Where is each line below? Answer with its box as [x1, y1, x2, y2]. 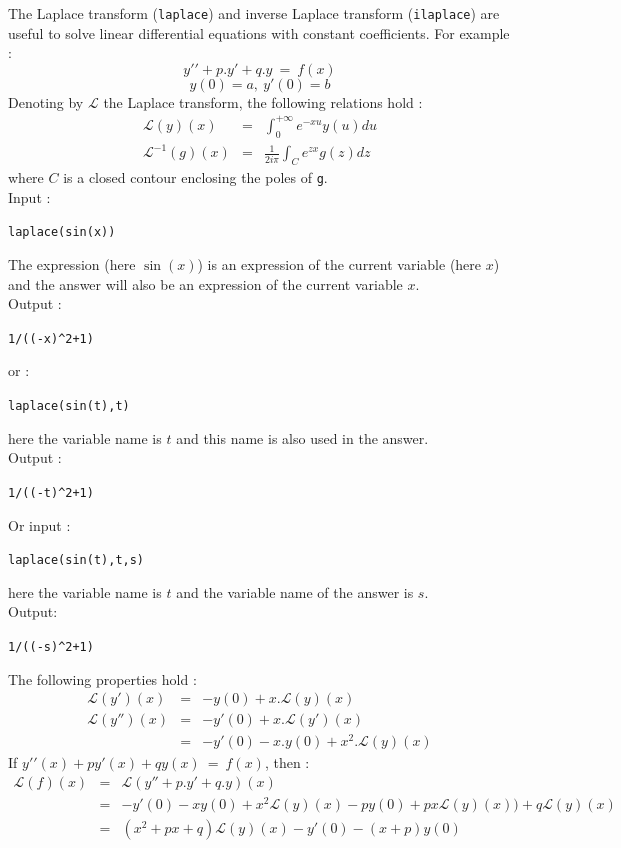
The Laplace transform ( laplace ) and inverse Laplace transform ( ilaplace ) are [8, 3, 500, 23]
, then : [264, 752, 310, 773]
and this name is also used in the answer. [176, 427, 429, 448]
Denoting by [8, 91, 84, 112]
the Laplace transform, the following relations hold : [103, 91, 423, 112]
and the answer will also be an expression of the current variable [8, 273, 403, 294]
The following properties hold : [8, 668, 197, 689]
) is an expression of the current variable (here [197, 254, 482, 274]
